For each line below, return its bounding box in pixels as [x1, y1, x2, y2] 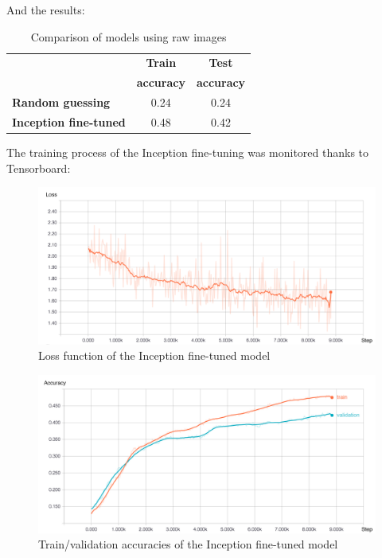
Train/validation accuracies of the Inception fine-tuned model [38, 536, 338, 552]
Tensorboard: [6, 159, 71, 176]
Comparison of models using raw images [30, 28, 227, 45]
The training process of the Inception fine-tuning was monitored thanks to [6, 144, 369, 161]
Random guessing [12, 94, 111, 111]
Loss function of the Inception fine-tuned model [38, 347, 271, 364]
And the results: [6, 2, 85, 18]
